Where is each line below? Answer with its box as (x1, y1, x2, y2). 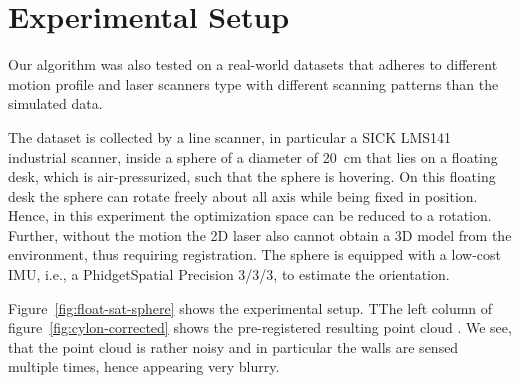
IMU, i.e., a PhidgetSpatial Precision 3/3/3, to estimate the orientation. (8, 264, 450, 285)
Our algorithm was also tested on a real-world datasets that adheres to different (8, 54, 498, 75)
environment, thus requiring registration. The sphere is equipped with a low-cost (8, 244, 501, 265)
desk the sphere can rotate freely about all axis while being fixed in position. (8, 185, 478, 206)
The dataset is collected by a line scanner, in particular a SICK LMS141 (8, 126, 452, 147)
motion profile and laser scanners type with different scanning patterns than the (8, 73, 499, 94)
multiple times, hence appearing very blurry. (8, 356, 280, 377)
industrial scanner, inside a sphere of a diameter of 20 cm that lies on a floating (8, 146, 498, 167)
